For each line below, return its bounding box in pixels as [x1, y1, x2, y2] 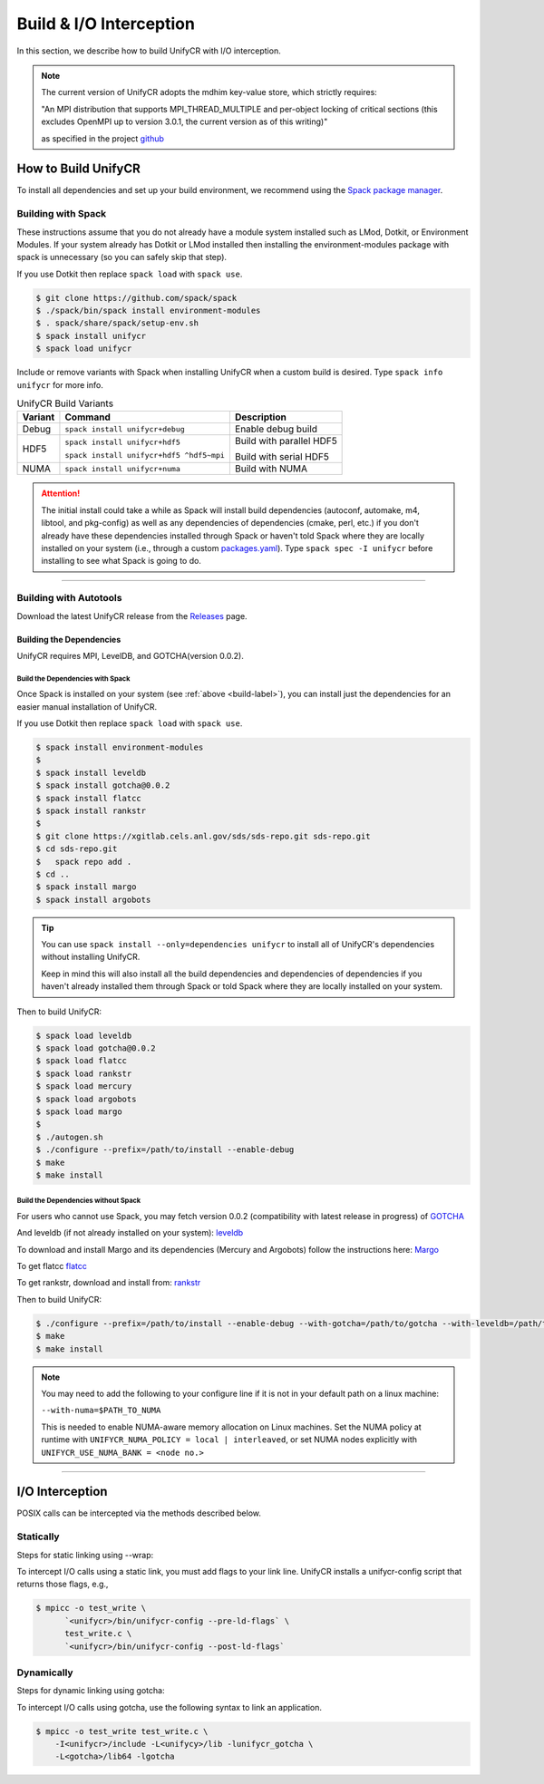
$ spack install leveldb [35, 767, 147, 778]
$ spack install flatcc [35, 793, 142, 803]
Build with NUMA [234, 462, 308, 475]
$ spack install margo [35, 882, 137, 892]
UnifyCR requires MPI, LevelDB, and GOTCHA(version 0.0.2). [16, 650, 244, 661]
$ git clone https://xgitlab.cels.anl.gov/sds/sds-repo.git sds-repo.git [35, 830, 371, 841]
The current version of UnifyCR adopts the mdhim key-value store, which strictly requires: [41, 87, 378, 98]
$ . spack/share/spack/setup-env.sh [35, 318, 199, 328]
